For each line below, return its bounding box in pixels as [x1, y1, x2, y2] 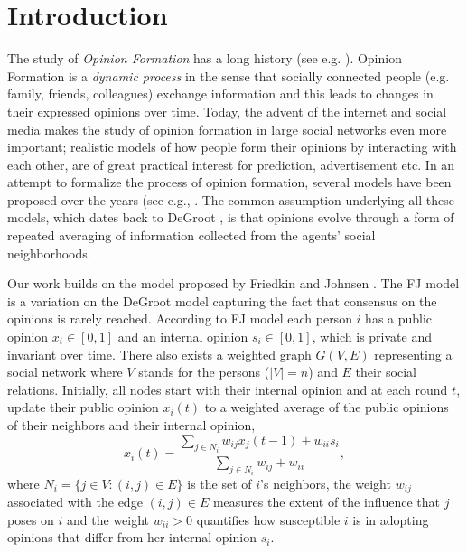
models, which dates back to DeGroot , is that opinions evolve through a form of [7, 208, 454, 227]
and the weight [67, 510, 150, 529]
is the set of [187, 473, 252, 492]
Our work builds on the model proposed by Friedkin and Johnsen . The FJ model [7, 274, 460, 293]
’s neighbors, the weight [260, 473, 391, 492]
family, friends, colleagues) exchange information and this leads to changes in [7, 84, 434, 103]
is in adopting [352, 510, 429, 529]
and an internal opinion [117, 327, 248, 346]
